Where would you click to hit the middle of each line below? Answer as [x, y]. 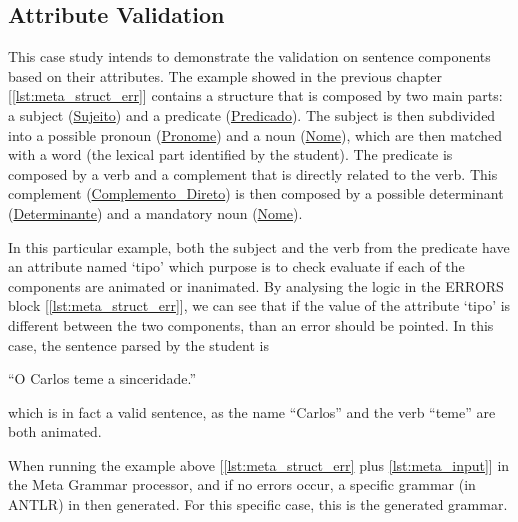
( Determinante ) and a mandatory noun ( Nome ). [155, 212]
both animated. [55, 431]
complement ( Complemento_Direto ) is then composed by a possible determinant [256, 193]
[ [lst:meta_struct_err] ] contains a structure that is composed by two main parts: [255, 95]
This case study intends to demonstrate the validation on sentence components [249, 56]
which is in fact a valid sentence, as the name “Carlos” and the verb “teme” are [252, 411]
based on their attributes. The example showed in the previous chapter [225, 75]
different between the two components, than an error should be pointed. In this [251, 324]
